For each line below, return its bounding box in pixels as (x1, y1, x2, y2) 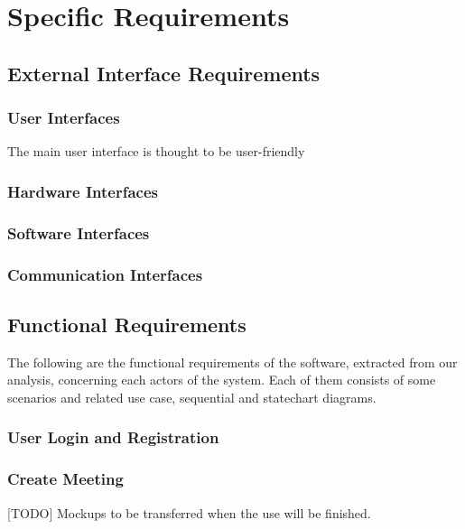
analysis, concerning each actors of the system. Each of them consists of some (7, 370, 436, 389)
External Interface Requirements (7, 59, 321, 87)
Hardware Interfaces (7, 180, 158, 202)
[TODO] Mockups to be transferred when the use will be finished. (7, 503, 371, 522)
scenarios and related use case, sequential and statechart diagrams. (7, 387, 377, 406)
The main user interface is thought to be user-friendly (7, 142, 305, 161)
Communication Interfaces (7, 263, 203, 285)
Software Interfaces (7, 221, 150, 244)
